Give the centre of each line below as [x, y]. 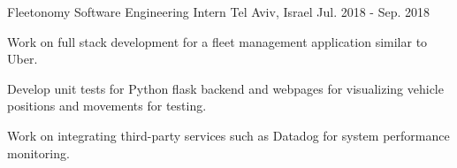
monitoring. [38, 153]
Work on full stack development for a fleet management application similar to [217, 41]
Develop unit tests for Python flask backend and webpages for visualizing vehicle [225, 88]
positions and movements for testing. [107, 106]
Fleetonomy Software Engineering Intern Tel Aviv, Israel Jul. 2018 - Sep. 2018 [219, 11]
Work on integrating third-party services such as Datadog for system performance [228, 135]
